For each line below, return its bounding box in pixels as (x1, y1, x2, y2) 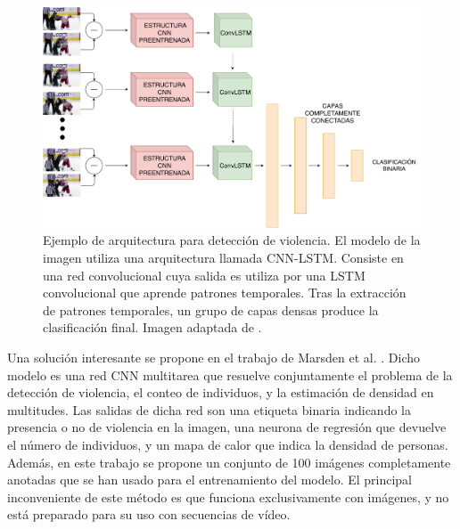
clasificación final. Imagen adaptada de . (43, 318, 262, 337)
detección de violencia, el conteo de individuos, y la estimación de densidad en (7, 383, 434, 402)
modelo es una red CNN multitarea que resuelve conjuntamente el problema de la (7, 365, 453, 384)
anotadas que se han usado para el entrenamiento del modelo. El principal (7, 470, 413, 489)
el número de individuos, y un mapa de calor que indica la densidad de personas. (7, 435, 448, 453)
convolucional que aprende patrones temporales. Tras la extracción (43, 283, 407, 302)
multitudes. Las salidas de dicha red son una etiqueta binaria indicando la (7, 400, 411, 419)
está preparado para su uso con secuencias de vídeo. (7, 505, 291, 524)
